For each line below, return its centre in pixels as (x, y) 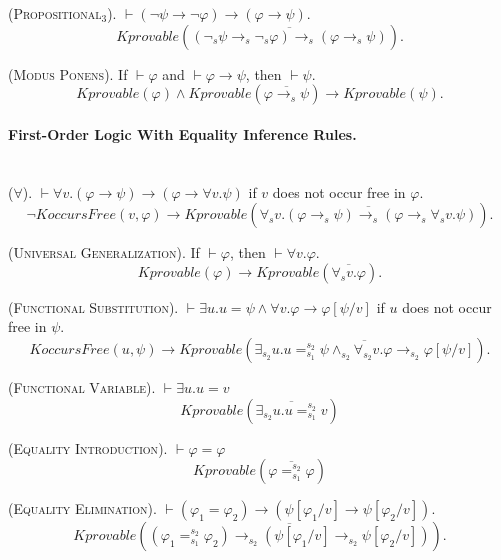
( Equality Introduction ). (88, 447)
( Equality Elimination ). (82, 508)
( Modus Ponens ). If (68, 73)
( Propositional (55, 13)
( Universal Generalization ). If (104, 252)
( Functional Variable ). (82, 386)
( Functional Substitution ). (93, 306)
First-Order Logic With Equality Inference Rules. (182, 133)
